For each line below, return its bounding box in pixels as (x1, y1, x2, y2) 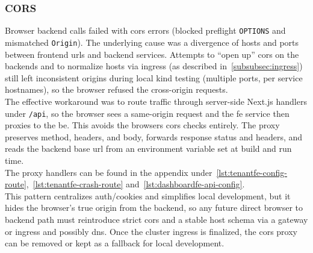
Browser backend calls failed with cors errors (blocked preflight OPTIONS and (5, 24, 286, 37)
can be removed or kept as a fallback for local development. (5, 237, 225, 249)
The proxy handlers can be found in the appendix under (5, 166, 212, 178)
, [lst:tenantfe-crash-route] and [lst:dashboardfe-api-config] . (26, 178, 245, 190)
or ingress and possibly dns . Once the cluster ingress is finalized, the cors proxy (5, 225, 297, 237)
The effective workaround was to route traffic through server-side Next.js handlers (5, 95, 307, 107)
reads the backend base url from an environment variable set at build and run (5, 142, 292, 155)
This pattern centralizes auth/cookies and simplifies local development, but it (5, 189, 291, 202)
